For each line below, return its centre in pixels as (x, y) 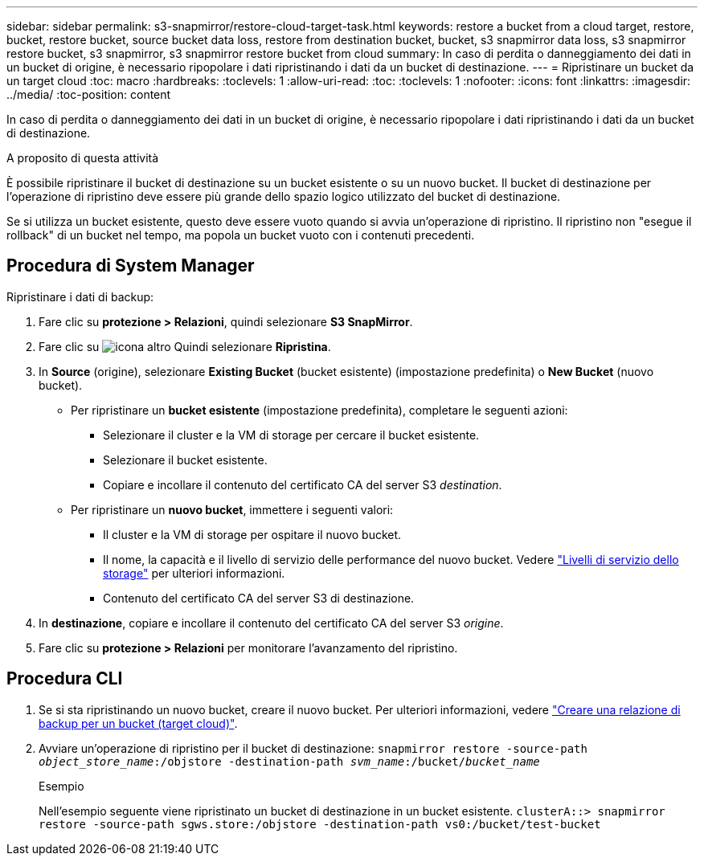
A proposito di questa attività (83, 158)
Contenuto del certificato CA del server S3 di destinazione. (259, 598)
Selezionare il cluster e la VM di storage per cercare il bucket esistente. (291, 435)
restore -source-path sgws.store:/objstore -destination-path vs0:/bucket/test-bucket (320, 824)
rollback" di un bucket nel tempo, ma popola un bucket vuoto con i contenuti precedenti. (241, 235)
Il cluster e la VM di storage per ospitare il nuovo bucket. (252, 534)
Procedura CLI (65, 679)
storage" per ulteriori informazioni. (194, 573)
